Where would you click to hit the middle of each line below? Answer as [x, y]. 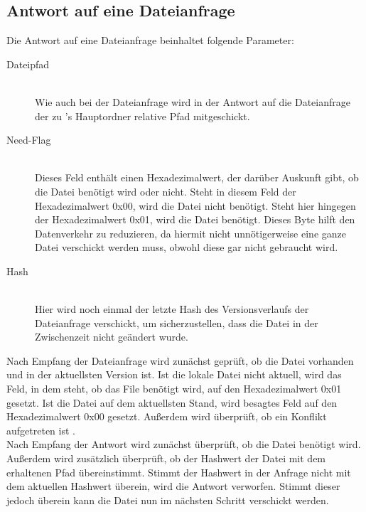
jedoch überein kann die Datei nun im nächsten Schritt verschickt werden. [168, 500]
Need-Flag [29, 140]
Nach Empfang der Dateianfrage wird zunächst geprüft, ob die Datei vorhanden [180, 360]
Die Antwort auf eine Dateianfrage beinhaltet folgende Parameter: [150, 40]
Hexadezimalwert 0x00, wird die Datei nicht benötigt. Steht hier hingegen [195, 205]
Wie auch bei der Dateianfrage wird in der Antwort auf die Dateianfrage [193, 101]
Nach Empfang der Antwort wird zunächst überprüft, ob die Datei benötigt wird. [184, 444]
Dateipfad [28, 64]
